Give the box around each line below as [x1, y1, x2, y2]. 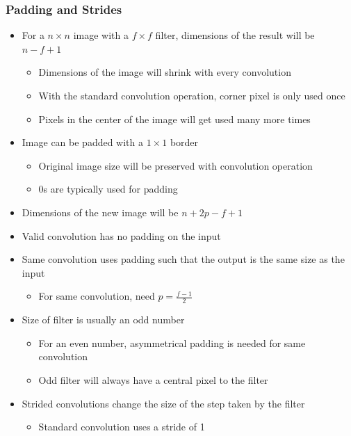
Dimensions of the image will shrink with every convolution [38, 65, 291, 79]
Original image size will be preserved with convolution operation [38, 158, 313, 172]
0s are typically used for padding [38, 181, 178, 196]
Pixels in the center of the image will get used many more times [38, 111, 311, 126]
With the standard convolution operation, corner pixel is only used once [38, 88, 345, 102]
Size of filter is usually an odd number [22, 312, 185, 327]
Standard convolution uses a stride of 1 [38, 419, 205, 434]
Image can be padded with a [22, 135, 144, 150]
